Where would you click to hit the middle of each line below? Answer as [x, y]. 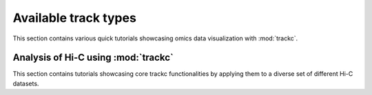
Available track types [75, 18]
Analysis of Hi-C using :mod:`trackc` [93, 58]
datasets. [26, 83]
